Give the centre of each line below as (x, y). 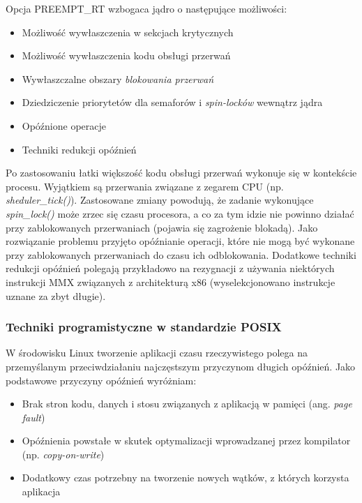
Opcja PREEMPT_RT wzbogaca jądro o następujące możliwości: (146, 8)
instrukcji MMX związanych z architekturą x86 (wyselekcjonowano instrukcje (171, 281)
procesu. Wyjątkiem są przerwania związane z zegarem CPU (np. (145, 186)
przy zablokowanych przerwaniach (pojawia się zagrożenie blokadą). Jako (162, 227)
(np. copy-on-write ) (63, 454)
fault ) (33, 417)
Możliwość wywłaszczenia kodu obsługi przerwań (126, 55)
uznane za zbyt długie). (56, 295)
